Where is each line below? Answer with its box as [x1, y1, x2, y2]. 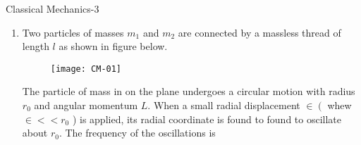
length [22, 39, 49, 53]
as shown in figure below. [59, 39, 168, 53]
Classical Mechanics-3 [6, 1, 99, 15]
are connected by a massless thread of [178, 25, 341, 39]
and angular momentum [34, 98, 138, 113]
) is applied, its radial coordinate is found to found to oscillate [72, 111, 342, 126]
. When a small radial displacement [147, 98, 300, 113]
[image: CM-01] [50, 63, 122, 74]
